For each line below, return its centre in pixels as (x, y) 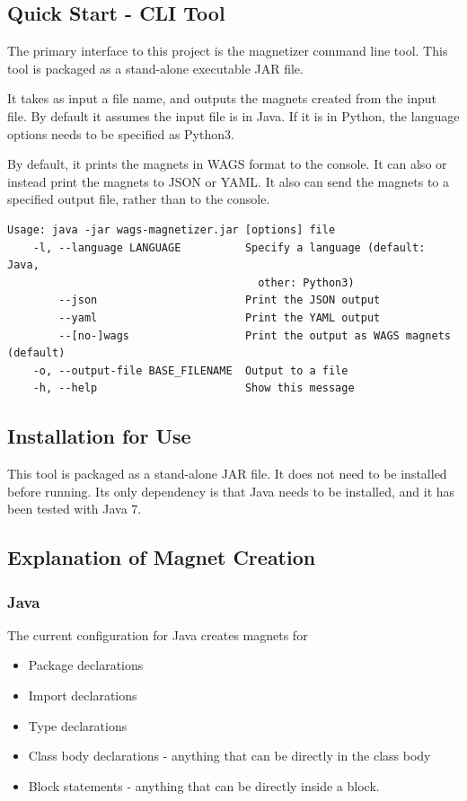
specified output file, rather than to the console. (139, 199)
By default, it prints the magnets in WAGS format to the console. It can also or (227, 164)
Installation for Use (99, 436)
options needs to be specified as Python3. (121, 133)
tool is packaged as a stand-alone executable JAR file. (155, 68)
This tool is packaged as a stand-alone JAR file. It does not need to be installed (227, 474)
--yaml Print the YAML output (220, 317)
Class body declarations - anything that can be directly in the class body (229, 756)
